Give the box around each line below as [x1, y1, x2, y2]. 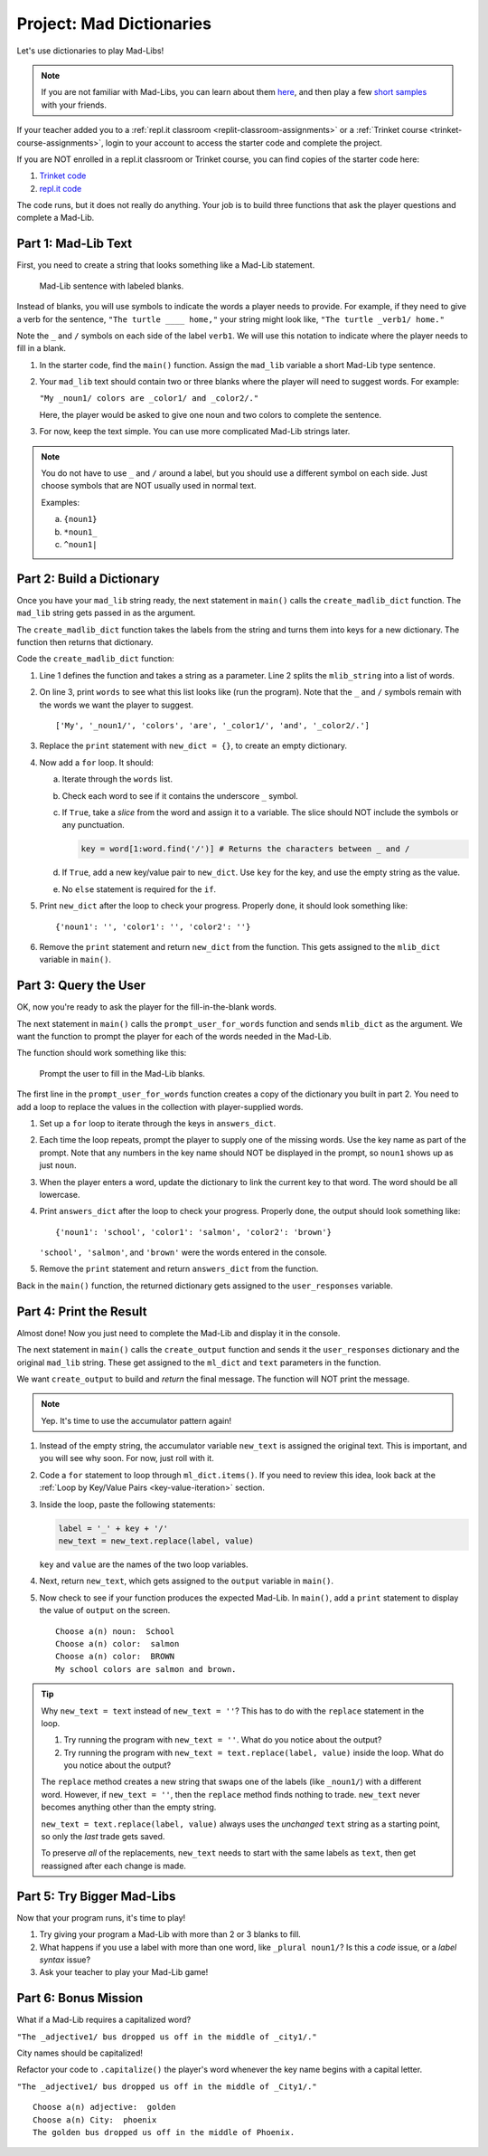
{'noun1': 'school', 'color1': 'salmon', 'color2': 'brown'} [55, 1227, 332, 1237]
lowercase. [39, 1189, 80, 1200]
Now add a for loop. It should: [39, 756, 154, 768]
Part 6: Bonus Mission [16, 1990, 144, 2006]
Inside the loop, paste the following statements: [39, 1498, 216, 1510]
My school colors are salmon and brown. [55, 1664, 237, 1674]
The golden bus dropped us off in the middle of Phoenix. [33, 2127, 296, 2137]
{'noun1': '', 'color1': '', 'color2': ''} [55, 921, 251, 932]
